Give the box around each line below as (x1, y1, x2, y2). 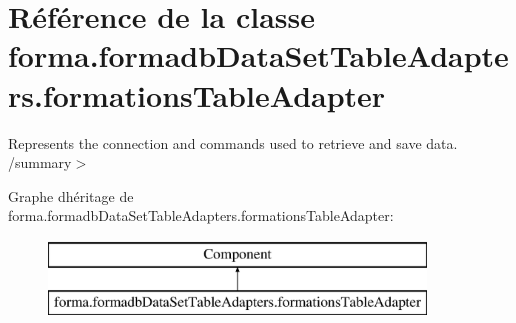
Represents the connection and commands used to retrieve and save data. (8, 132, 458, 153)
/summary (8, 152, 72, 173)
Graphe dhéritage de (8, 185, 134, 206)
